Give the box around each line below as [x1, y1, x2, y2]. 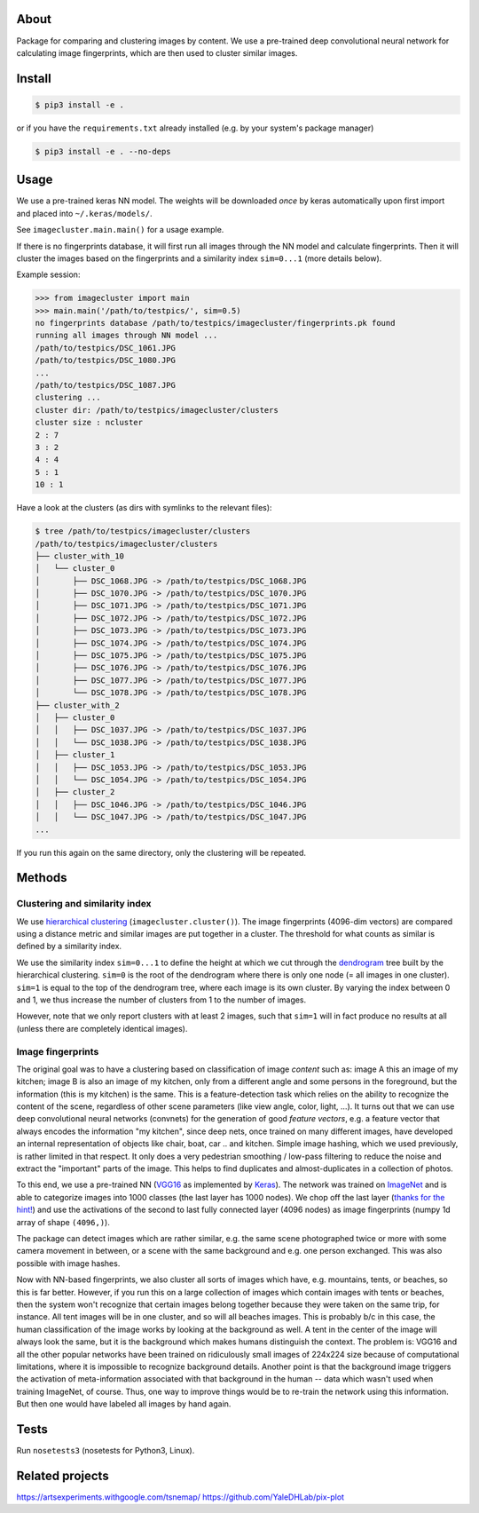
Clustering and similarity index [16, 898, 152, 910]
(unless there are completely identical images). [16, 1023, 188, 1034]
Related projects [16, 1468, 110, 1483]
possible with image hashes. [16, 1257, 121, 1269]
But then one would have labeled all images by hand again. [16, 1398, 232, 1409]
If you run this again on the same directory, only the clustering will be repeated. [16, 847, 306, 858]
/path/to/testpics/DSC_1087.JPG [35, 380, 177, 391]
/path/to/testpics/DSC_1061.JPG [35, 343, 177, 353]
